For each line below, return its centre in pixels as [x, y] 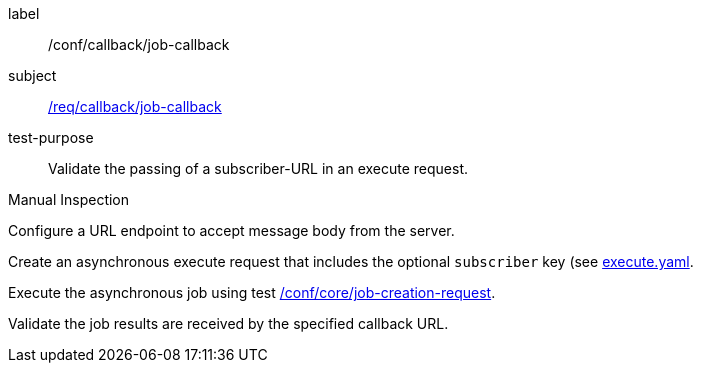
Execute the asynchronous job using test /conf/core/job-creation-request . [252, 292]
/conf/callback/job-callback [139, 44]
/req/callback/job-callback [135, 106]
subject [32, 75]
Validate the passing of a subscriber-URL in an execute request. [258, 168]
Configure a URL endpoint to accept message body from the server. [231, 230]
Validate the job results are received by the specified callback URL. [228, 323]
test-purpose [51, 137]
